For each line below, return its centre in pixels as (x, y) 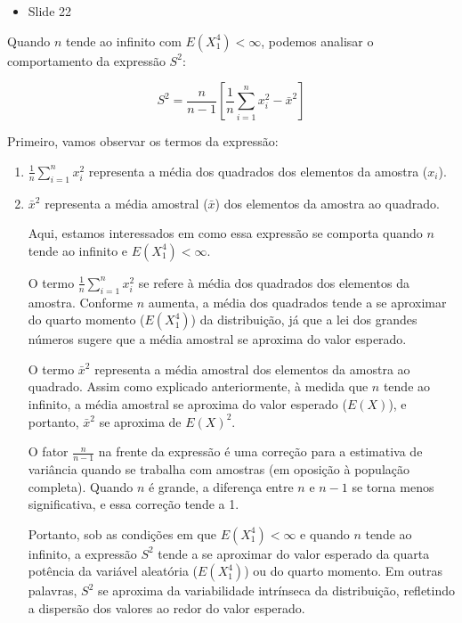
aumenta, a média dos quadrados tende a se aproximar (297, 302)
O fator (48, 451)
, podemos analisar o (317, 41)
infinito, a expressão (82, 553)
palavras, (53, 590)
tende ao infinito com (123, 41)
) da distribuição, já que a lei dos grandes (304, 320)
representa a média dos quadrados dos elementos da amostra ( (258, 171)
